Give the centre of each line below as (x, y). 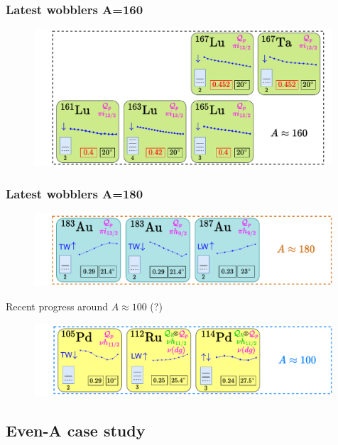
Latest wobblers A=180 (75, 193)
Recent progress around (57, 306)
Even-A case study (76, 430)
